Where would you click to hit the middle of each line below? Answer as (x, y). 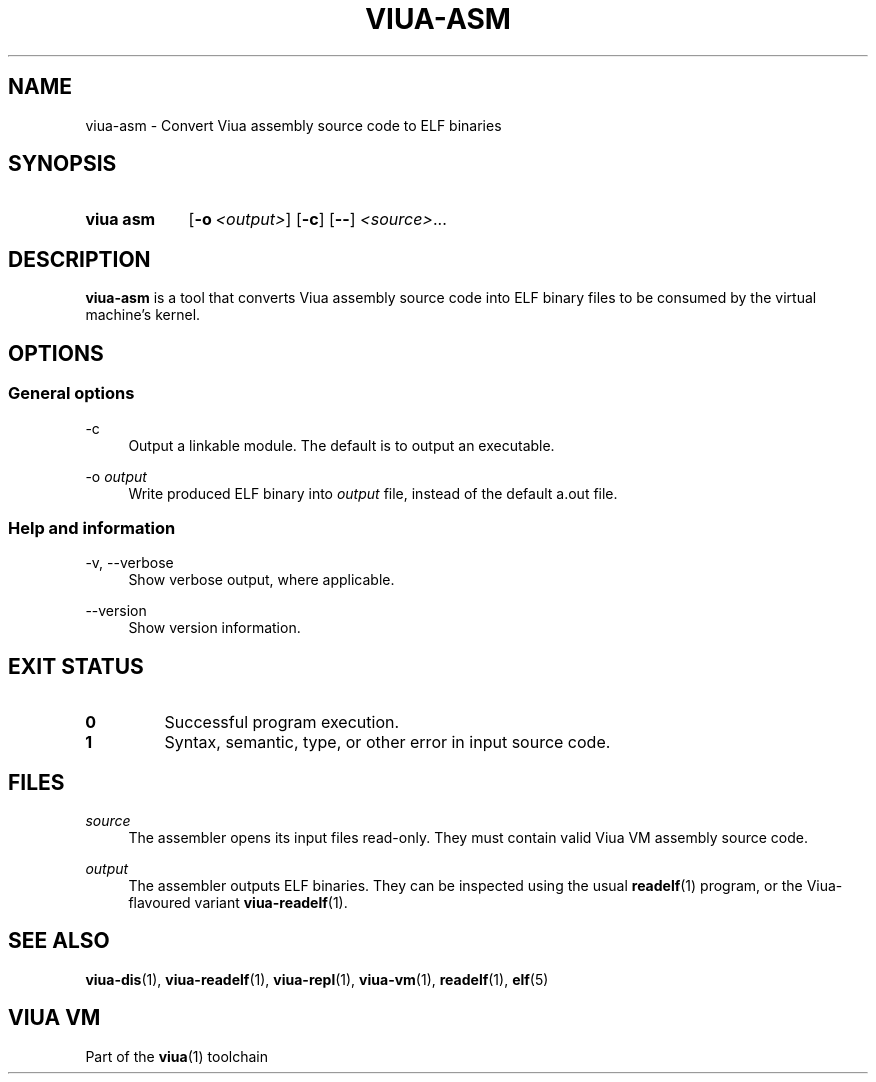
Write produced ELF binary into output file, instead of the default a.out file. (373, 493)
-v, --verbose (129, 563)
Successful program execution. (282, 722)
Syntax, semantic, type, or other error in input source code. (387, 742)
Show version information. (214, 628)
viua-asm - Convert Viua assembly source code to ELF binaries (293, 125)
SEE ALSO (59, 941)
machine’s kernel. (143, 315)
